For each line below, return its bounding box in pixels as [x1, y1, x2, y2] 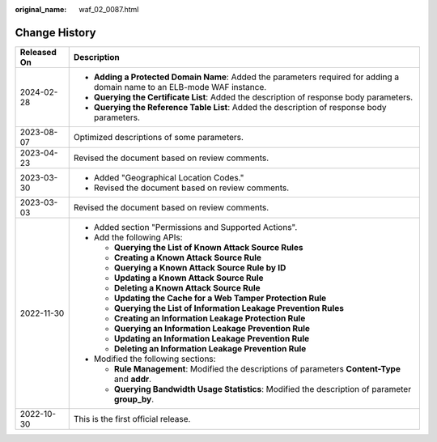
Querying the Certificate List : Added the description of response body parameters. [93, 91, 414, 103]
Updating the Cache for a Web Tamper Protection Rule [113, 292, 327, 304]
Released [19, 46, 57, 57]
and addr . [113, 373, 152, 385]
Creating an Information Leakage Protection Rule [113, 312, 306, 324]
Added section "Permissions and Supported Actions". [93, 221, 298, 232]
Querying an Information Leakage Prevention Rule [113, 322, 311, 334]
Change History [15, 25, 96, 40]
